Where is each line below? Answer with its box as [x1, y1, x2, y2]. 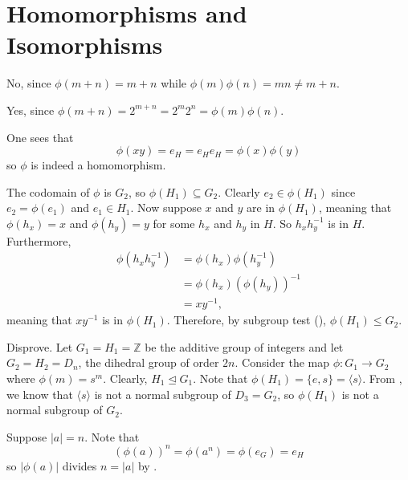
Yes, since [6, 101, 55, 118]
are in [247, 199, 275, 216]
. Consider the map [235, 354, 330, 371]
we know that [6, 385, 73, 402]
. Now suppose [130, 199, 202, 216]
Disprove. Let [6, 338, 73, 355]
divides [62, 457, 97, 474]
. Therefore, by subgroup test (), [166, 311, 327, 328]
